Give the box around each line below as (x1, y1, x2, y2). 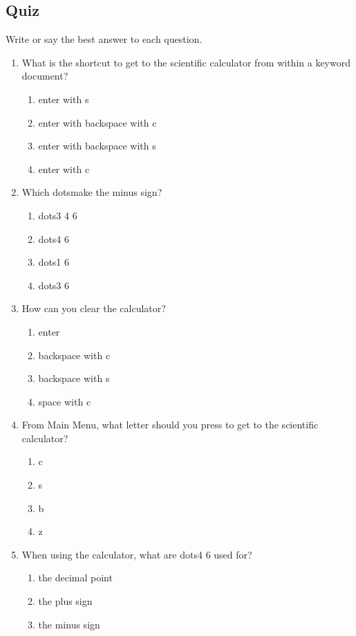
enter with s (38, 91, 89, 106)
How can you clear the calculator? (21, 301, 166, 316)
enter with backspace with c (38, 115, 157, 129)
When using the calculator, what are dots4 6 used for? (21, 547, 252, 561)
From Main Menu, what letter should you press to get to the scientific (21, 417, 319, 432)
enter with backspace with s (38, 138, 156, 153)
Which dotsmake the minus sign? (21, 185, 162, 199)
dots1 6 (38, 255, 70, 269)
